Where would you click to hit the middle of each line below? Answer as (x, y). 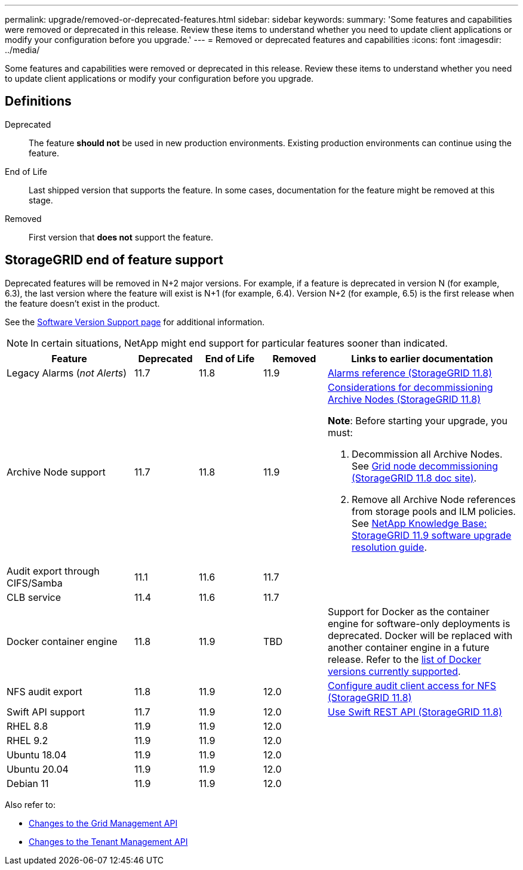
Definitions (38, 101)
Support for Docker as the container (409, 611)
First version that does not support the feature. (121, 237)
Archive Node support (56, 472)
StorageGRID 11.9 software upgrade (432, 535)
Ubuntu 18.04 (37, 755)
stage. (41, 200)
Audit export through (53, 571)
